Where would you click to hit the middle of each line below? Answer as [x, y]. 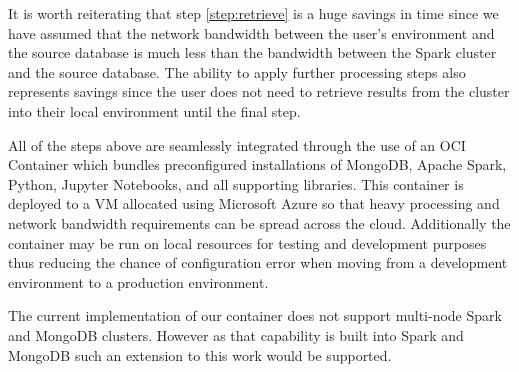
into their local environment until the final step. [154, 110]
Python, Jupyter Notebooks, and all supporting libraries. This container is [236, 183]
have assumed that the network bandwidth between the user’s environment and [251, 32]
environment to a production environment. [138, 281]
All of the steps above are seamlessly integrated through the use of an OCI [237, 144]
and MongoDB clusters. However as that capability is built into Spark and [236, 334]
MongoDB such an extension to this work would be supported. [200, 354]
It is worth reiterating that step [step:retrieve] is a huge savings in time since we [253, 13]
